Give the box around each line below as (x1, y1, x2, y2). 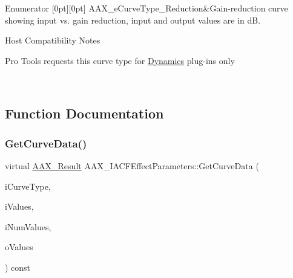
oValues (5, 241, 33, 253)
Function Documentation (5, 104, 164, 123)
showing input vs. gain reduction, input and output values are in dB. (5, 13, 261, 26)
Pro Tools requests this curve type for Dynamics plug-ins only (5, 54, 235, 66)
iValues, (5, 200, 34, 213)
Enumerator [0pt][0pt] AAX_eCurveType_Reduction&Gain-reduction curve (5, 2, 288, 14)
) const (5, 260, 31, 273)
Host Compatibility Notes (5, 34, 100, 47)
